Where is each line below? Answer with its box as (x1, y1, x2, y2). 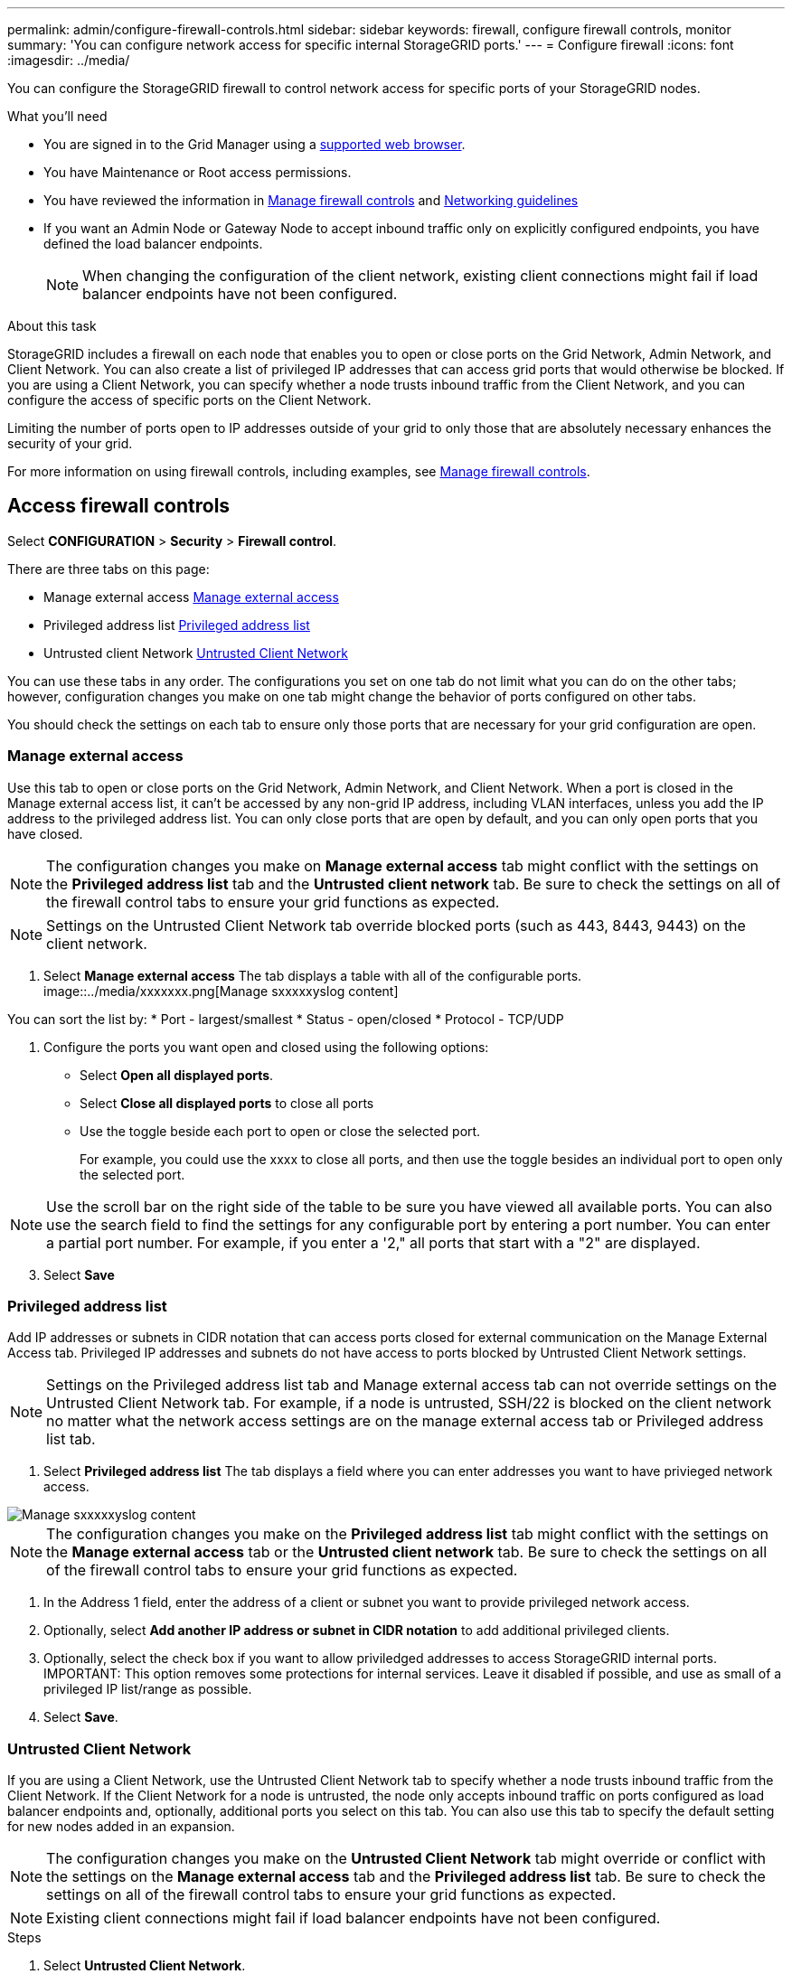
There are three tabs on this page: (7, 560, 210, 577)
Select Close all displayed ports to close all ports (80, 1095, 374, 1111)
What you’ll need (7, 108, 108, 124)
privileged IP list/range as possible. (43, 1681, 252, 1697)
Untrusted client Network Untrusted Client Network (43, 644, 348, 661)
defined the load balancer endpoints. (43, 236, 263, 251)
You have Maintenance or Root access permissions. (43, 164, 352, 180)
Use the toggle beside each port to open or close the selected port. (80, 1123, 481, 1139)
